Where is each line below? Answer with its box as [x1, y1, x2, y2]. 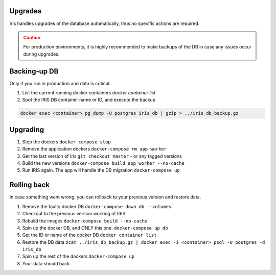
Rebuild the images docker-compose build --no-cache [22, 217, 148, 224]
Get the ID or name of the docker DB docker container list [22, 232, 157, 238]
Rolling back [9, 181, 50, 189]
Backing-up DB [9, 67, 59, 76]
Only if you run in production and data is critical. [9, 80, 111, 86]
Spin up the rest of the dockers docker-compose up [22, 253, 135, 260]
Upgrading [9, 125, 44, 134]
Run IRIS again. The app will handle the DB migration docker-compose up [22, 167, 180, 173]
